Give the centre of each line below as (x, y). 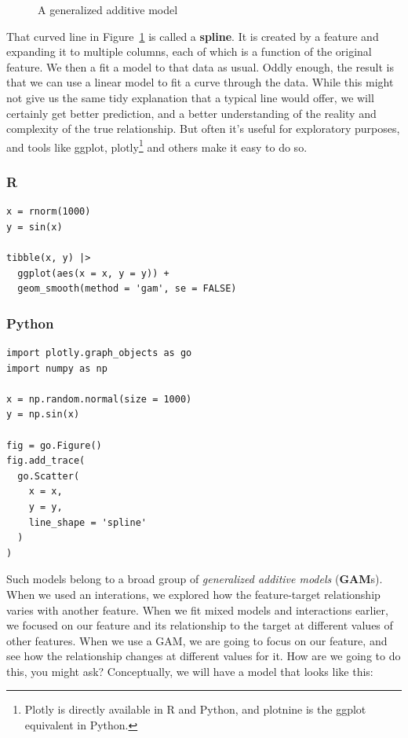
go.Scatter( (49, 476)
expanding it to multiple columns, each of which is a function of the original (189, 51)
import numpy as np (57, 368)
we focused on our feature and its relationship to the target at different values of (200, 625)
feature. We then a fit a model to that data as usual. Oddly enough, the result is (200, 66)
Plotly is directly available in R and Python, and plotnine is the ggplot (195, 709)
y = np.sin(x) (43, 415)
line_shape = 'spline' (87, 522)
